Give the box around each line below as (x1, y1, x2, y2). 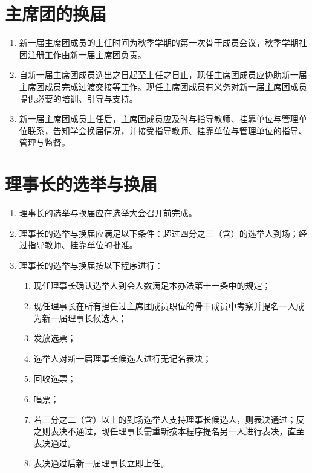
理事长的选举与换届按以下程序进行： (19, 259, 163, 271)
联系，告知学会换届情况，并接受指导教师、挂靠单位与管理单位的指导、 (27, 124, 307, 137)
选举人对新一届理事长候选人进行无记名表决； (33, 352, 212, 364)
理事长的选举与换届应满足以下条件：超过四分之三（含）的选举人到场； (19, 227, 299, 239)
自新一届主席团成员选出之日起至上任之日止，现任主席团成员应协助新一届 (19, 68, 307, 81)
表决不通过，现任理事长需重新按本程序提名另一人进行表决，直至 (50, 425, 305, 437)
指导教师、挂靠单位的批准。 (27, 239, 138, 251)
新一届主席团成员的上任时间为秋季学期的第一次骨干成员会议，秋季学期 (19, 36, 299, 49)
